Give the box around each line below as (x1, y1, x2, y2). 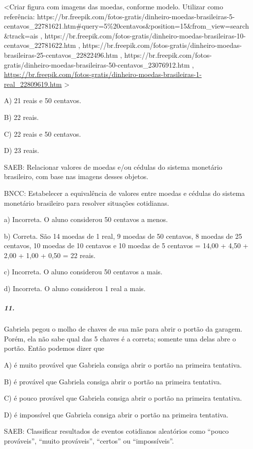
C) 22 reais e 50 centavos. (4, 128, 81, 139)
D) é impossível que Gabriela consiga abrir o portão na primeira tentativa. (4, 409, 228, 419)
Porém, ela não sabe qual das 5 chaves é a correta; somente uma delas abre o (4, 333, 236, 343)
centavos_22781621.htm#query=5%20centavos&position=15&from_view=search (4, 21, 249, 31)
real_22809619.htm (4, 78, 62, 89)
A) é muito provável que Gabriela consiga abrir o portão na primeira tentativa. (4, 360, 242, 370)
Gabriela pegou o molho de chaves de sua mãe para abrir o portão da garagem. (4, 324, 243, 334)
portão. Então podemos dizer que (4, 343, 104, 353)
